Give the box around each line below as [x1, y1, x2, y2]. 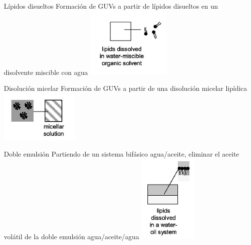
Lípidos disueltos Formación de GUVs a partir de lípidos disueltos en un [4, 1, 218, 11]
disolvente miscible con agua [4, 67, 88, 77]
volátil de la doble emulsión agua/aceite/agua [4, 231, 139, 241]
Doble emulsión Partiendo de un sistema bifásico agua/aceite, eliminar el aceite [4, 149, 239, 159]
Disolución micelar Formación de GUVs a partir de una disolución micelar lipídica [4, 83, 247, 93]
